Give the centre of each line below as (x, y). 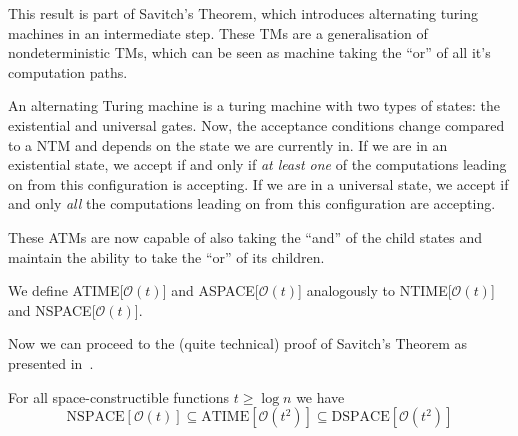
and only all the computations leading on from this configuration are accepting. (252, 203)
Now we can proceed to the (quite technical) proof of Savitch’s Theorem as (238, 343)
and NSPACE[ (52, 309)
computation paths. (68, 71)
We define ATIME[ (66, 290)
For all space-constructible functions (119, 396)
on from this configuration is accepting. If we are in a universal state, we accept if (258, 183)
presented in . (51, 362)
